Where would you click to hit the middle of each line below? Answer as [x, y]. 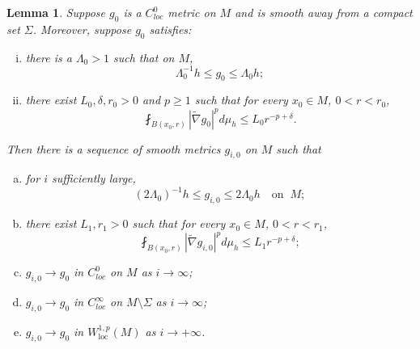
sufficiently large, [94, 178]
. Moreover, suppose [82, 29]
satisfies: [170, 29]
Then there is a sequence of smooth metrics [114, 148]
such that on [144, 57]
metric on [192, 12]
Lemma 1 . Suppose [56, 12]
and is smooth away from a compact [324, 12]
